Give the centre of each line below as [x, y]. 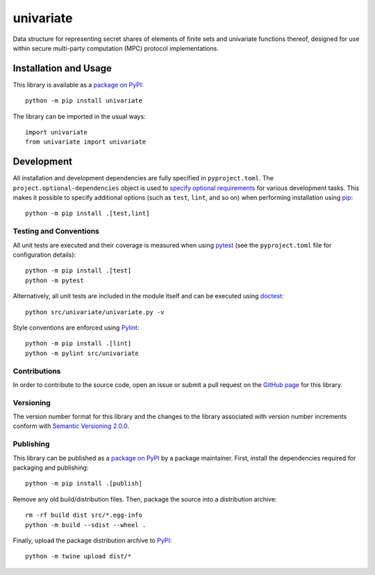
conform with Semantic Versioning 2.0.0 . [71, 426]
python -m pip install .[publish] [84, 483]
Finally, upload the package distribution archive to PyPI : [92, 540]
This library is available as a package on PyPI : [78, 85]
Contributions [37, 371]
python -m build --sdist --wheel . [86, 525]
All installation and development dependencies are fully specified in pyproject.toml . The [143, 178]
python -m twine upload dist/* [78, 556]
